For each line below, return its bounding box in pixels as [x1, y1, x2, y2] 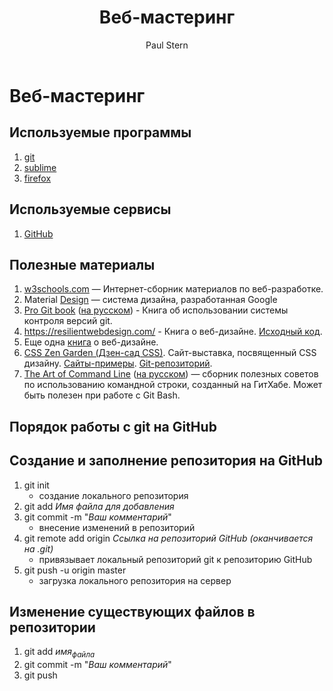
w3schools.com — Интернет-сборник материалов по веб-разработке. [23, 283, 324, 295]
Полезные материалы [9, 256, 156, 273]
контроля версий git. [23, 315, 113, 327]
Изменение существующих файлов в [9, 603, 256, 620]
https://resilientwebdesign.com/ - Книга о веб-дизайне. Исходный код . [23, 326, 323, 338]
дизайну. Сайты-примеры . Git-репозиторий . [23, 357, 213, 370]
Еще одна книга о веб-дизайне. [23, 336, 159, 348]
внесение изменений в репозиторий [38, 521, 196, 533]
